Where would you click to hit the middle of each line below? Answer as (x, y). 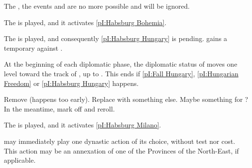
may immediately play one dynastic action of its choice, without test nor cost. (120, 141)
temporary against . (33, 48)
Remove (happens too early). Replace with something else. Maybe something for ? (126, 99)
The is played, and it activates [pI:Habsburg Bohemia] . (85, 22)
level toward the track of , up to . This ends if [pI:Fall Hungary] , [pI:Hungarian (121, 73)
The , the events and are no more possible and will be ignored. (97, 6)
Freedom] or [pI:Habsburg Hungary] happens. (71, 83)
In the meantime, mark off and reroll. (59, 108)
